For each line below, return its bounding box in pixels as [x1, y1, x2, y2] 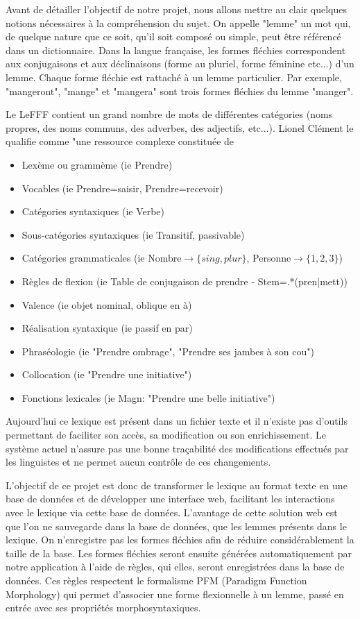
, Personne [246, 251, 291, 265]
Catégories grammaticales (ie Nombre [22, 251, 182, 265]
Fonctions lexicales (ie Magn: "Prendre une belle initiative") [22, 390, 275, 405]
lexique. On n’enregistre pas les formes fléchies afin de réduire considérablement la [6, 532, 354, 547]
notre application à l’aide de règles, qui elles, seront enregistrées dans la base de [6, 559, 345, 574]
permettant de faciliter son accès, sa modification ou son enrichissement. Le [6, 427, 326, 442]
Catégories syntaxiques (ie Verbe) [22, 204, 165, 219]
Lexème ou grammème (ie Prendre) [22, 157, 173, 171]
